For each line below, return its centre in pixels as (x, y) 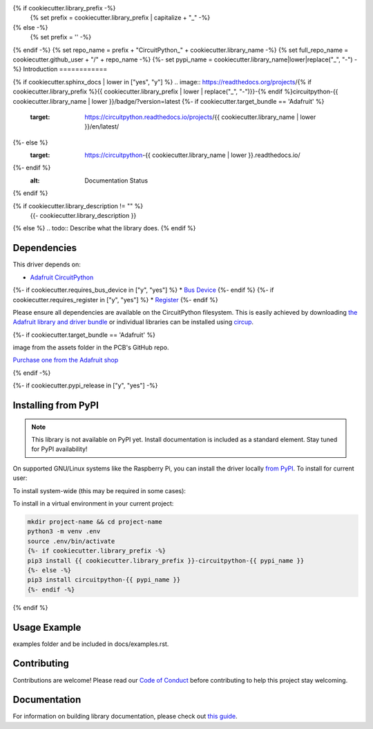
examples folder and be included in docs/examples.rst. (91, 644)
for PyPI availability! (59, 449)
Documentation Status (116, 181)
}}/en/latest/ (102, 127)
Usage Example (47, 627)
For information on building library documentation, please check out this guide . (125, 717)
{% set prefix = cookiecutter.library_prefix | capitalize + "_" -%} (120, 18)
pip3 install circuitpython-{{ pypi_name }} (104, 580)
